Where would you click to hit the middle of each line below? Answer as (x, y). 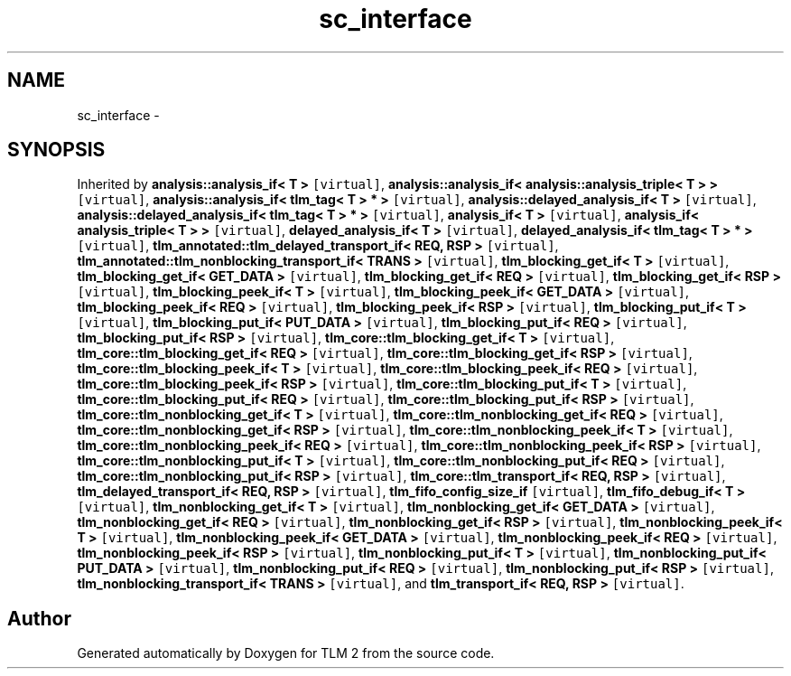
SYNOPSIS (56, 150)
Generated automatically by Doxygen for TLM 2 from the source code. (286, 653)
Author (39, 618)
